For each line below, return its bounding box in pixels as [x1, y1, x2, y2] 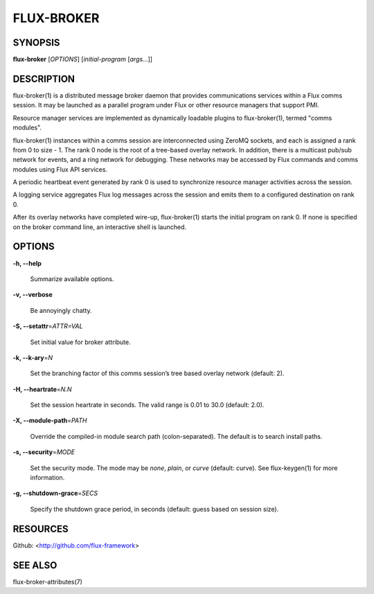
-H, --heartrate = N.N [12, 385, 72, 393]
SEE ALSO [12, 559, 57, 571]
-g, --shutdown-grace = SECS [12, 489, 98, 498]
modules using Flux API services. [12, 165, 107, 173]
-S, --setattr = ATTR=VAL [12, 322, 83, 330]
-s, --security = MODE [12, 448, 75, 456]
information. [30, 474, 65, 482]
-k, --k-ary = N [12, 353, 53, 361]
